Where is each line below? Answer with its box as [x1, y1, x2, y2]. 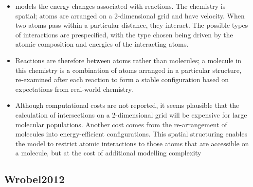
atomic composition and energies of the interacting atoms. [15, 39, 189, 49]
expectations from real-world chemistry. [15, 84, 133, 94]
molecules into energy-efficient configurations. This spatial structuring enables [15, 129, 248, 139]
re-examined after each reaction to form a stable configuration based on [15, 74, 229, 85]
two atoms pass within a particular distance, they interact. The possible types [15, 20, 248, 30]
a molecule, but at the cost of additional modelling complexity [15, 148, 201, 158]
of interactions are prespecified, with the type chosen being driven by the [15, 29, 233, 39]
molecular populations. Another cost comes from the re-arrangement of [15, 119, 227, 129]
